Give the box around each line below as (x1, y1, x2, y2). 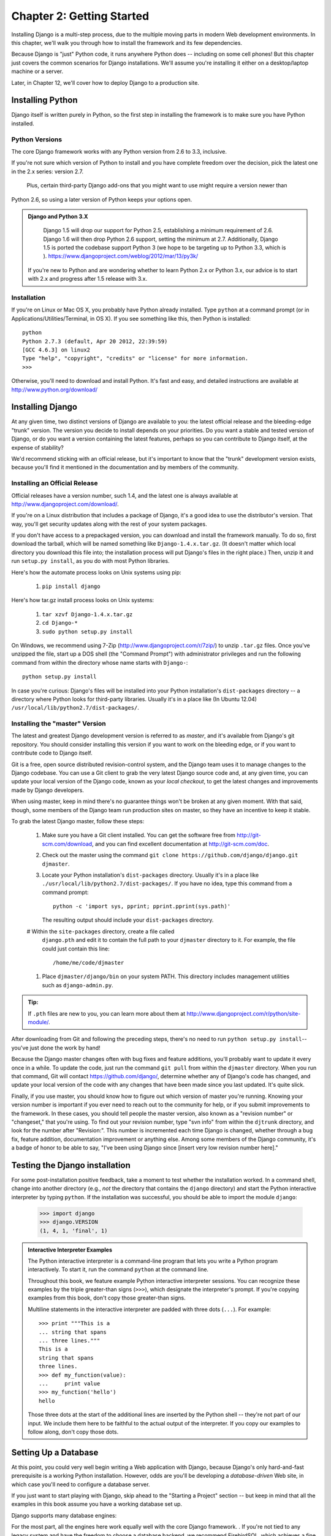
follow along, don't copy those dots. (28, 1428, 119, 1435)
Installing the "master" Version (11, 719, 107, 728)
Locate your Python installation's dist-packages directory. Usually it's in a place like (42, 871, 259, 879)
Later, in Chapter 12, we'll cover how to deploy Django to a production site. (11, 79, 199, 86)
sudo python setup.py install (42, 628, 133, 635)
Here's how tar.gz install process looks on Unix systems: (11, 597, 154, 604)
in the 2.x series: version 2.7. (11, 168, 84, 175)
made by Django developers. (11, 786, 84, 794)
